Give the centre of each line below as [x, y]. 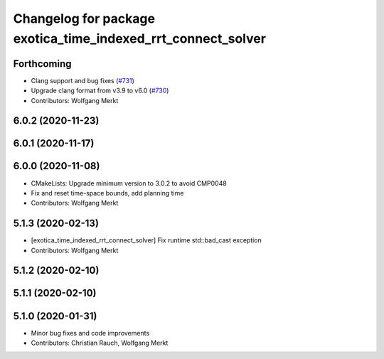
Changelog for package [84, 18]
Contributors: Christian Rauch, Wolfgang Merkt [100, 343]
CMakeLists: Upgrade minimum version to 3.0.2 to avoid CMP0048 [129, 183]
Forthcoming [42, 64]
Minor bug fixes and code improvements [90, 333]
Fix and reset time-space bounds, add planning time [107, 193]
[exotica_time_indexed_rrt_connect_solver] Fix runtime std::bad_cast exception [146, 240]
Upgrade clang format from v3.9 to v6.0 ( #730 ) [100, 91]
